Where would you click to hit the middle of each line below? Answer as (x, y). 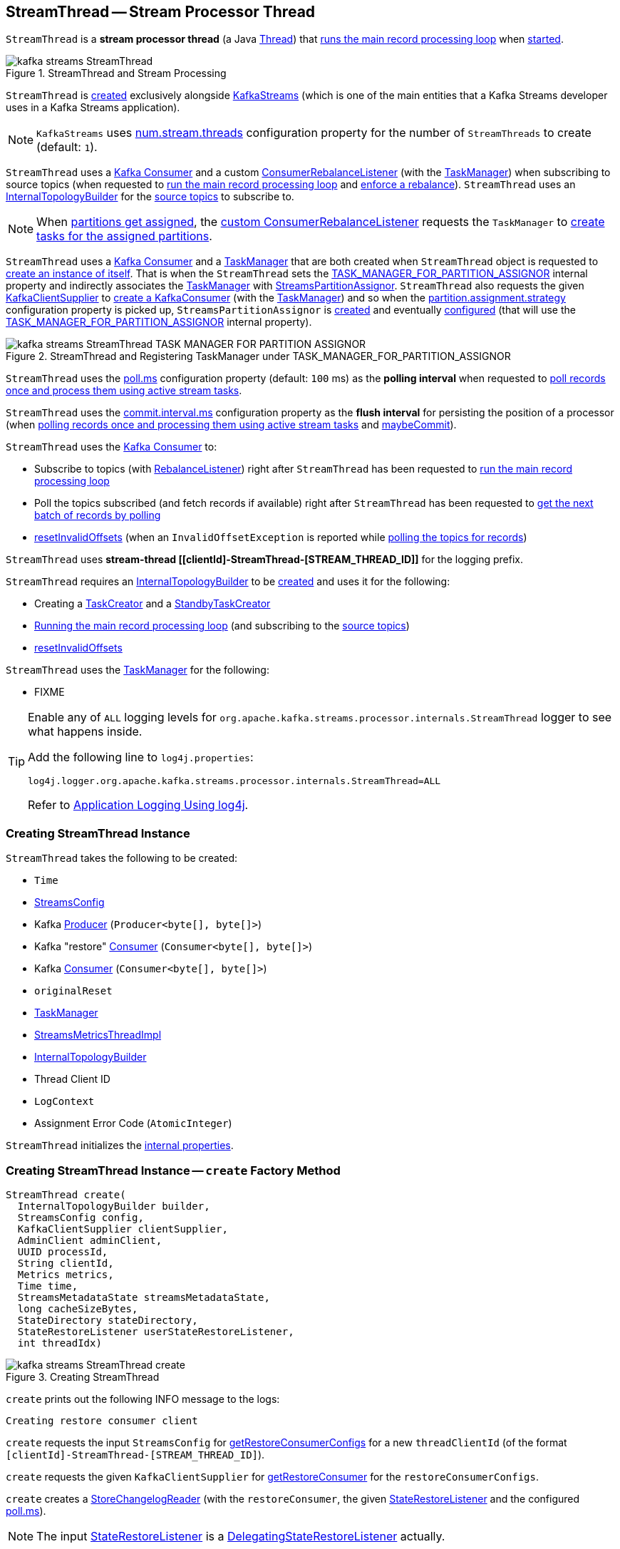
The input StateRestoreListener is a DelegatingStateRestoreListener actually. (241, 1536)
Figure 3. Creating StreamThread (83, 1376)
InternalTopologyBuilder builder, (114, 1206)
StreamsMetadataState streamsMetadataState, (144, 1297)
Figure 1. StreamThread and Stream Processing (116, 73)
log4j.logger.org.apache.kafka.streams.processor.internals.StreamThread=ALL (234, 781)
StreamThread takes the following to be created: (122, 858)
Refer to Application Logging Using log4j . (138, 805)
